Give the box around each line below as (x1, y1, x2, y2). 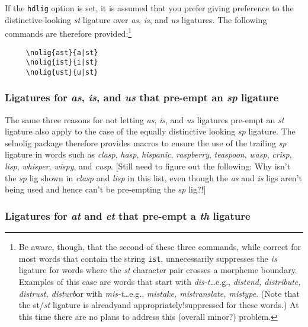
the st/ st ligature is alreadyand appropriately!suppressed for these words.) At (18, 299, 299, 311)
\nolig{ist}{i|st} (25, 58, 98, 67)
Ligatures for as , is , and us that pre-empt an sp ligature (5, 90, 279, 105)
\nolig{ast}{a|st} (25, 48, 98, 57)
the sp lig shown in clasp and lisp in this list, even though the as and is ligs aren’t (5, 171, 302, 184)
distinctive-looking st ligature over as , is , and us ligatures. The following (5, 13, 267, 25)
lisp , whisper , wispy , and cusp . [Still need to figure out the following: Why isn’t (5, 160, 291, 172)
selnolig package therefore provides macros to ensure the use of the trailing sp (5, 136, 287, 149)
